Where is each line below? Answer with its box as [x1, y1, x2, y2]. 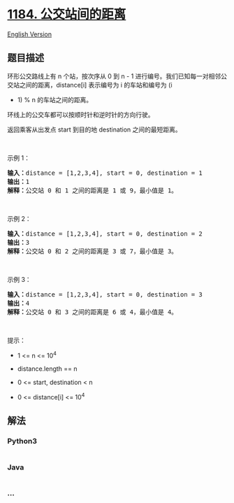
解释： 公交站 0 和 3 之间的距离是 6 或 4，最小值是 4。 [7, 308, 178, 316]
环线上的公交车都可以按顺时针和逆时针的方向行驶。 [7, 110, 154, 119]
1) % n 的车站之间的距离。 [17, 95, 93, 104]
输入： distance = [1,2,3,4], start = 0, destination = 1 [7, 169, 203, 177]
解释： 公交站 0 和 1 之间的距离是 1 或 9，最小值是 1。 [7, 186, 178, 194]
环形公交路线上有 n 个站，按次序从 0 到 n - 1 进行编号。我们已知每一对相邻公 [7, 71, 228, 80]
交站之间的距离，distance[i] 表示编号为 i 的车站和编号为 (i [7, 80, 173, 89]
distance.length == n [17, 364, 78, 373]
